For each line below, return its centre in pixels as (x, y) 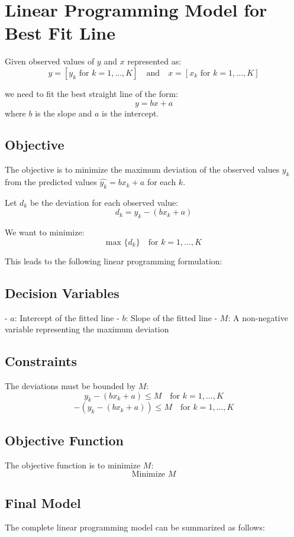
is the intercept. (130, 113)
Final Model (43, 502)
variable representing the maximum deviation (87, 329)
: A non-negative (258, 317)
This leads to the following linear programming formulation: (114, 261)
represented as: (154, 61)
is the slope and (64, 113)
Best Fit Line (60, 33)
